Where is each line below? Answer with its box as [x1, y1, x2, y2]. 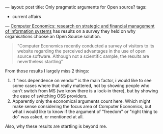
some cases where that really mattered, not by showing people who [12, 83, 150, 89]
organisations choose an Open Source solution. [5, 34, 101, 39]
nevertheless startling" [17, 59, 63, 64]
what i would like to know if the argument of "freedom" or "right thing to [12, 109, 158, 114]
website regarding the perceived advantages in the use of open [17, 48, 146, 54]
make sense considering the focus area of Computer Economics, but [12, 104, 152, 109]
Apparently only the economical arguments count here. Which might [12, 98, 151, 104]
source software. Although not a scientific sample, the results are [17, 53, 149, 59]
